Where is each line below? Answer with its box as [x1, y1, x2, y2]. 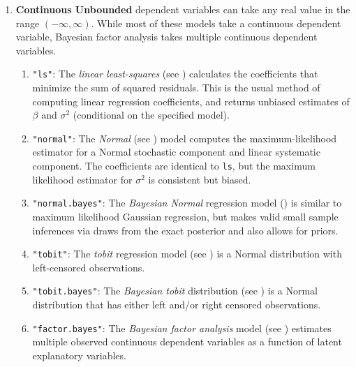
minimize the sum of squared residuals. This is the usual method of [32, 80, 320, 95]
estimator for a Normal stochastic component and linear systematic [32, 144, 320, 159]
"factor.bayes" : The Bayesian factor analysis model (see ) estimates [32, 320, 332, 335]
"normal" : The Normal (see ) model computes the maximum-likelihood [32, 130, 337, 145]
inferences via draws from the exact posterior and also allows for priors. [32, 223, 339, 237]
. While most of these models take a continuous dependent [91, 15, 341, 30]
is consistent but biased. [148, 172, 251, 186]
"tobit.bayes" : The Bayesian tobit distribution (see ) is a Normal [32, 283, 318, 298]
